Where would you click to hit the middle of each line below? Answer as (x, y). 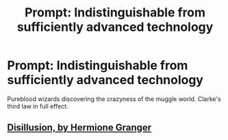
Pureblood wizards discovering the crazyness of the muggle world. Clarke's (114, 99)
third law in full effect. (38, 106)
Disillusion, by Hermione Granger (79, 128)
